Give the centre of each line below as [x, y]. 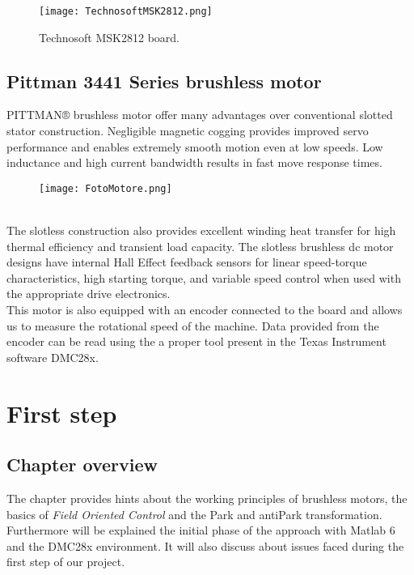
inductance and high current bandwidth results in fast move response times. [194, 162]
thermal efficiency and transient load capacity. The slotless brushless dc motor [200, 246]
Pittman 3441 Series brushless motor [164, 81]
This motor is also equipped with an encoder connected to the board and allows [205, 310]
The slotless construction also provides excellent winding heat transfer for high [201, 230]
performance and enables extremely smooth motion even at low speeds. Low [195, 146]
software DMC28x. [53, 357]
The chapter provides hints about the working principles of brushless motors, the [207, 498]
